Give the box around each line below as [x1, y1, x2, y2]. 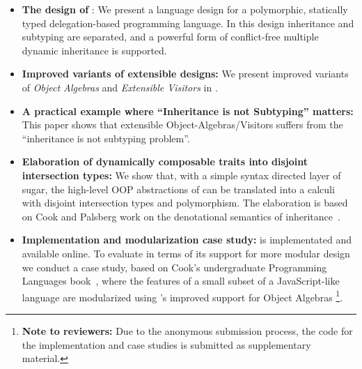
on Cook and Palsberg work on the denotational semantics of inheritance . [22, 209, 340, 223]
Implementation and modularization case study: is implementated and [22, 232, 352, 247]
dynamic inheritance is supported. [22, 43, 167, 57]
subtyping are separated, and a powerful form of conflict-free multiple [22, 29, 319, 44]
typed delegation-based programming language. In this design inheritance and [22, 15, 354, 30]
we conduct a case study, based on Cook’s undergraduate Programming [22, 259, 327, 274]
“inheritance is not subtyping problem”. [22, 130, 190, 145]
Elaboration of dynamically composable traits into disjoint [22, 154, 308, 169]
